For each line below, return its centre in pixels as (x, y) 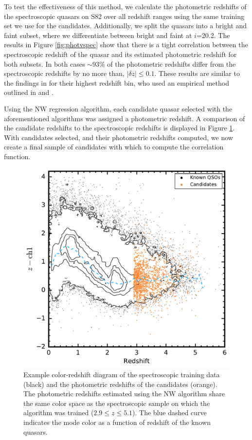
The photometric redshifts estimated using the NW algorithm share (124, 394)
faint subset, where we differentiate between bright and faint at (98, 35)
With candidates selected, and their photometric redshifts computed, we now (118, 137)
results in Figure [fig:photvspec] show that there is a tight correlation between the (126, 45)
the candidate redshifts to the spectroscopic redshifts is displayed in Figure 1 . (119, 128)
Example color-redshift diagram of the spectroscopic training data (122, 375)
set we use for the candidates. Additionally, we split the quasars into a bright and (126, 26)
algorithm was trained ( (59, 412)
